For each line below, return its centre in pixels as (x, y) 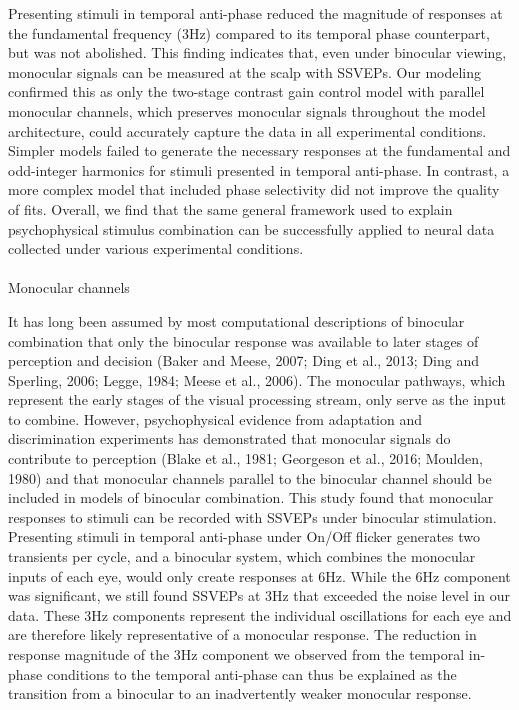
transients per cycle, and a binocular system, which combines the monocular (242, 556)
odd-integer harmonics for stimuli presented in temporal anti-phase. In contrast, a (259, 169)
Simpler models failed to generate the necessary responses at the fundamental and (259, 150)
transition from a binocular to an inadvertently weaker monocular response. (240, 693)
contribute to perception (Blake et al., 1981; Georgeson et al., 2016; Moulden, (245, 458)
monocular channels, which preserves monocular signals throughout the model (247, 110)
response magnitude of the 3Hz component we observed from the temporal (236, 654)
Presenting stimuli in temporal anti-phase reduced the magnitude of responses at (255, 13)
